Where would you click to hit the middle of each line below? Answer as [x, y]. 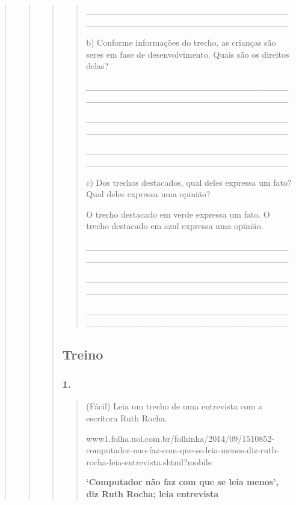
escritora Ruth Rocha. [127, 418]
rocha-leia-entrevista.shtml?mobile [149, 461]
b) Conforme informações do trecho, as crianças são [181, 42]
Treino [83, 354]
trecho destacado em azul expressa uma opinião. [175, 226]
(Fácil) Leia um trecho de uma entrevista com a [174, 406]
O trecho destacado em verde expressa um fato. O [178, 214]
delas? [97, 66]
